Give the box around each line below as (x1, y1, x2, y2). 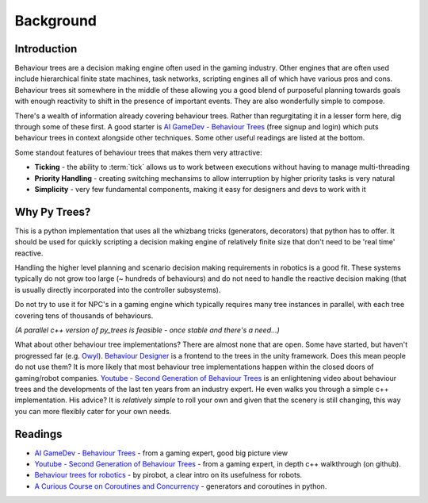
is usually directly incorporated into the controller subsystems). (14, 285, 221, 294)
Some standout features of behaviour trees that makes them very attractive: (14, 148, 262, 157)
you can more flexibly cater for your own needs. (14, 406, 172, 416)
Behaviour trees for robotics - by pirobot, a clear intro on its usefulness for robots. (34, 470, 303, 480)
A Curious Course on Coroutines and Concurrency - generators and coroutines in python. (34, 481, 327, 491)
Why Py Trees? (14, 205, 91, 218)
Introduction (14, 42, 78, 56)
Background (14, 12, 97, 29)
